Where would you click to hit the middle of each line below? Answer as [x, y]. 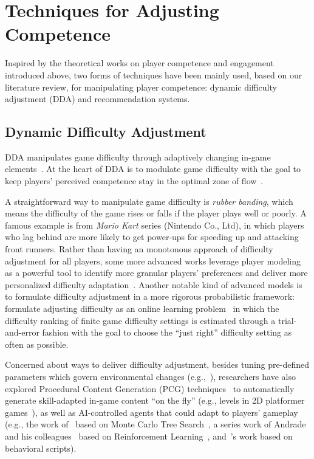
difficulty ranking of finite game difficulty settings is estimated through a [140, 320]
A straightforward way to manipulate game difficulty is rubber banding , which [149, 201]
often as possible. [37, 344]
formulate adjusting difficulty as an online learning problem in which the [142, 309]
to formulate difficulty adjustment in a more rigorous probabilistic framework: [150, 296]
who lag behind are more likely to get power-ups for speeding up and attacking [152, 237]
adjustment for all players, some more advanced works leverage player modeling [153, 261]
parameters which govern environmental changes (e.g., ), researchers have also [150, 376]
